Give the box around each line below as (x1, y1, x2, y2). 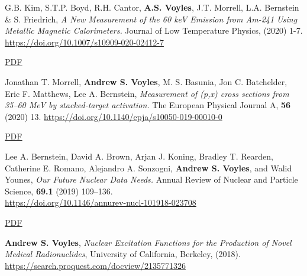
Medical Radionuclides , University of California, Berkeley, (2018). (5, 248, 241, 260)
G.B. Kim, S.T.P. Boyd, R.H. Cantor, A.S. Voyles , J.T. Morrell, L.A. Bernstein (5, 1, 299, 13)
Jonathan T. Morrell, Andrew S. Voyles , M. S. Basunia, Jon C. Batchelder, (5, 75, 287, 87)
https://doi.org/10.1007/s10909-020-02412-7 (5, 35, 164, 48)
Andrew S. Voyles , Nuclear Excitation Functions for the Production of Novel (5, 236, 292, 248)
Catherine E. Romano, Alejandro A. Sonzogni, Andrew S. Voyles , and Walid (5, 161, 292, 174)
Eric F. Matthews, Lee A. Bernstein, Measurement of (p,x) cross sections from (5, 87, 289, 99)
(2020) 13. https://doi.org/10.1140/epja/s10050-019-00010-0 (5, 110, 222, 122)
